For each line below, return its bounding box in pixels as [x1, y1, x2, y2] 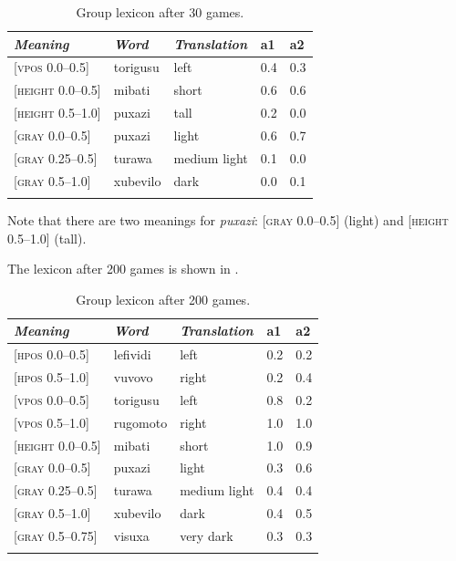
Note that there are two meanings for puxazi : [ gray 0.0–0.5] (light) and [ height [7, 211, 449, 229]
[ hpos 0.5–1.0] [14, 368, 89, 387]
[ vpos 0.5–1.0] [14, 412, 89, 431]
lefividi [113, 345, 151, 364]
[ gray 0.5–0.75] [14, 525, 98, 545]
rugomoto [113, 412, 168, 431]
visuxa [113, 525, 150, 545]
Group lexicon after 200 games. [76, 289, 251, 308]
